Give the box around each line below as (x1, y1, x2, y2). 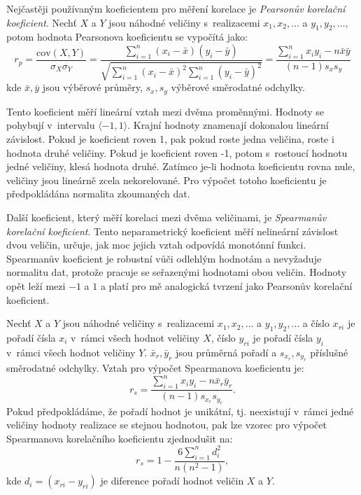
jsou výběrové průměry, (42, 80, 143, 95)
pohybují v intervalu (6, 118, 95, 132)
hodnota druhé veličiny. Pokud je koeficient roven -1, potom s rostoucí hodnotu (6, 145, 348, 160)
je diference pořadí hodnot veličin (100, 473, 244, 488)
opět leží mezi (6, 278, 66, 293)
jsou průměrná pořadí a (176, 344, 277, 359)
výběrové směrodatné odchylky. (171, 80, 305, 95)
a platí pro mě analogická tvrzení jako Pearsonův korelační (100, 278, 353, 293)
